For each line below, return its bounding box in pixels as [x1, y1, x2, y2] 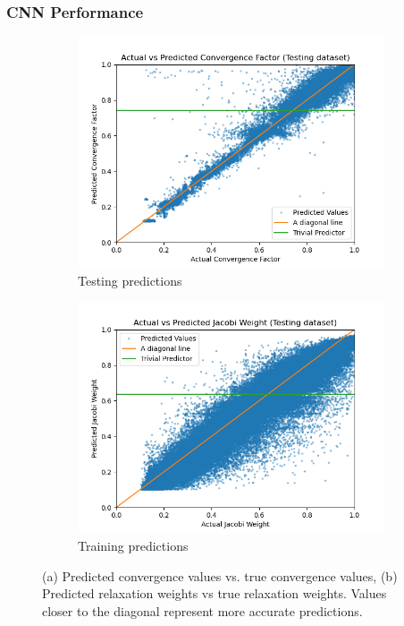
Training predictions [78, 536, 189, 554]
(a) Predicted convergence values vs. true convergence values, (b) [42, 566, 398, 585]
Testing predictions [78, 270, 182, 289]
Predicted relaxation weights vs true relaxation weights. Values [42, 584, 387, 603]
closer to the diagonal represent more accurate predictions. [42, 601, 363, 620]
